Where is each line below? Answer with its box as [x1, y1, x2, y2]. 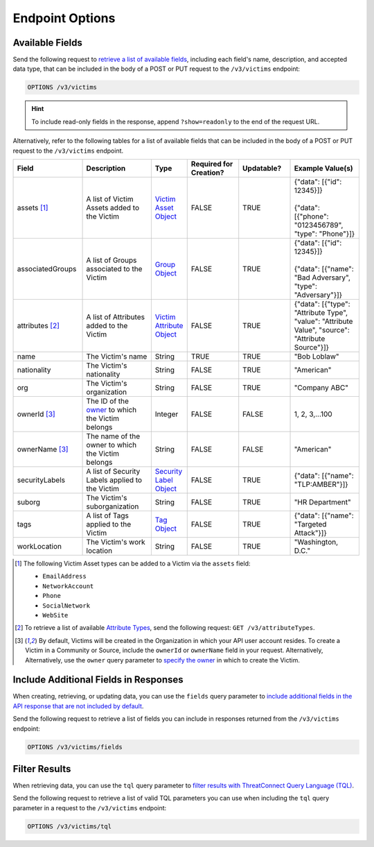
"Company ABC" [294, 382, 349, 392]
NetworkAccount [42, 582, 94, 590]
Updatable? [242, 163, 282, 173]
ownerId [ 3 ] [17, 409, 55, 419]
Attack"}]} [294, 528, 327, 538]
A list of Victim [86, 194, 134, 204]
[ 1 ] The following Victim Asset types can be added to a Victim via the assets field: [15, 559, 251, 567]
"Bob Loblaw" [294, 351, 339, 361]
